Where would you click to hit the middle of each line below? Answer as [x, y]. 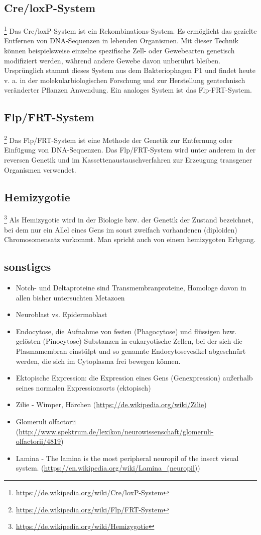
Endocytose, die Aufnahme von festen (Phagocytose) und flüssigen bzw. [126, 331]
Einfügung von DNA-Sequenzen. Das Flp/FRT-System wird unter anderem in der [130, 150]
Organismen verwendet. [40, 169]
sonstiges [28, 266]
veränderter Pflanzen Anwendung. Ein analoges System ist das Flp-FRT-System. [128, 90]
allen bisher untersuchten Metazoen [70, 297]
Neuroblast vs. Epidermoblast [61, 314]
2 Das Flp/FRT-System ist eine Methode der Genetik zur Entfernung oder [118, 139]
